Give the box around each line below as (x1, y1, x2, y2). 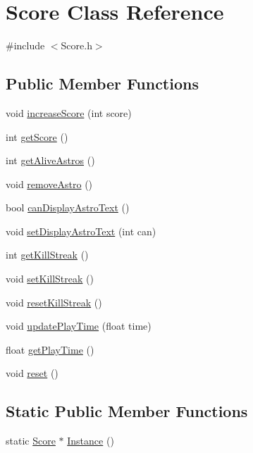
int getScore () (6, 129, 68, 144)
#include (6, 38, 45, 53)
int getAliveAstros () (6, 153, 95, 168)
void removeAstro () (6, 176, 93, 191)
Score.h (61, 38, 92, 53)
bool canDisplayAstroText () (6, 200, 130, 215)
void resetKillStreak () (6, 294, 102, 309)
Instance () (67, 433, 114, 448)
